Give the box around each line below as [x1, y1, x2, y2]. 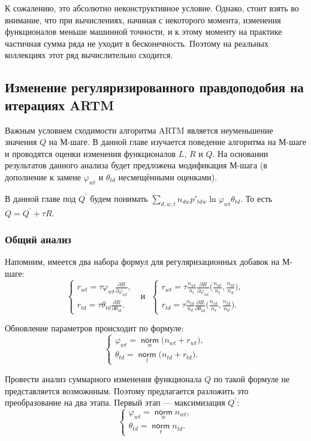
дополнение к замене [5, 170, 81, 183]
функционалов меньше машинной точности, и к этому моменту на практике [5, 25, 282, 38]
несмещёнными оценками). [118, 170, 218, 183]
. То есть [240, 192, 273, 204]
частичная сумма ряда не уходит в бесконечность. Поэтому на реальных [5, 37, 268, 49]
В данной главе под [5, 192, 76, 204]
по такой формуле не [213, 372, 290, 385]
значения [5, 135, 37, 148]
